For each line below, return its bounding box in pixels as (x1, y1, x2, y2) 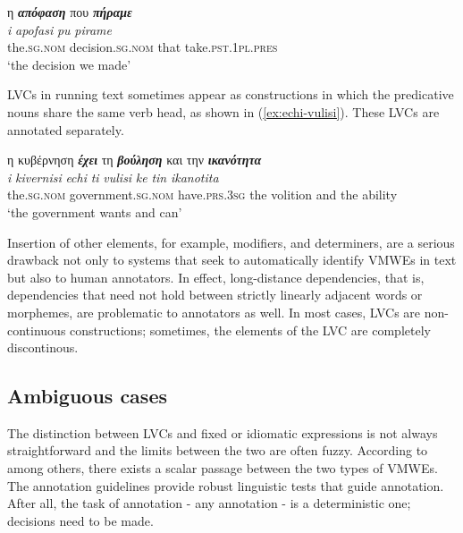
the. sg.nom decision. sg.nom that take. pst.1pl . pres (7, 38, 278, 56)
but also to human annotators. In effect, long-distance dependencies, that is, (7, 267, 425, 286)
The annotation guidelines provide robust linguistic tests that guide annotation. (7, 476, 444, 495)
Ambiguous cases (7, 382, 167, 410)
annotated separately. (7, 120, 124, 139)
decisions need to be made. (7, 511, 154, 529)
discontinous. (7, 338, 79, 357)
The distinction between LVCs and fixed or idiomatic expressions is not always (7, 423, 438, 442)
